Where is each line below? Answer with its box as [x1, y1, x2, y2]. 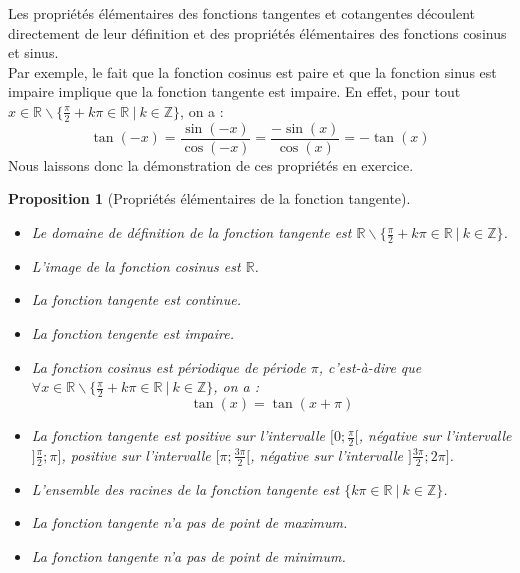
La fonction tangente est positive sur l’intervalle [31, 425, 326, 446]
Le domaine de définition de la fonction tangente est [31, 222, 352, 243]
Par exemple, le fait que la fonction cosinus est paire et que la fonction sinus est [8, 61, 497, 82]
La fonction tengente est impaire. [31, 323, 234, 344]
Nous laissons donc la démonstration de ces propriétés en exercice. [8, 154, 414, 175]
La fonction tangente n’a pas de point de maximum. [31, 512, 348, 533]
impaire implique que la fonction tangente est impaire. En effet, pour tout [8, 81, 461, 102]
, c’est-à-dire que [318, 356, 422, 377]
